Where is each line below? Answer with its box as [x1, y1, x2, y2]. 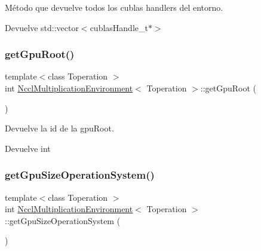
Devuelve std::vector [5, 21, 79, 33]
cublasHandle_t [90, 21, 148, 33]
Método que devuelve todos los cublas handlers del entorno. [5, 1, 223, 13]
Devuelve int [5, 142, 51, 154]
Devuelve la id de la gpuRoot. [5, 122, 114, 134]
